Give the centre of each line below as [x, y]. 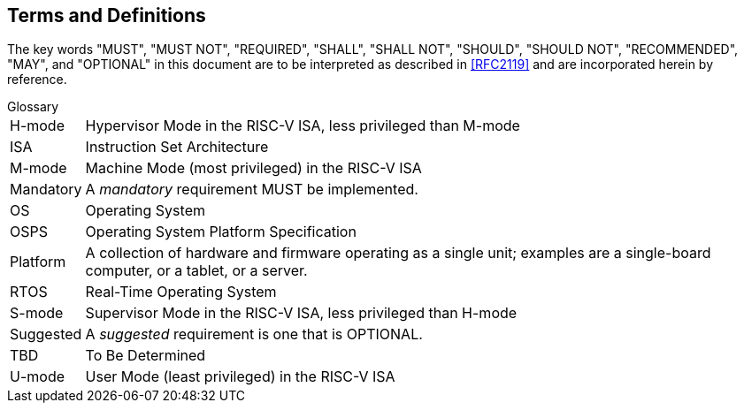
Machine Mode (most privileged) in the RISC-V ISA [253, 168]
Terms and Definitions [107, 15]
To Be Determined [146, 356]
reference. [37, 80]
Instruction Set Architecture [177, 147]
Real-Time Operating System [181, 292]
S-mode [37, 313]
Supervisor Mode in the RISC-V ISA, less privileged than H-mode [301, 313]
